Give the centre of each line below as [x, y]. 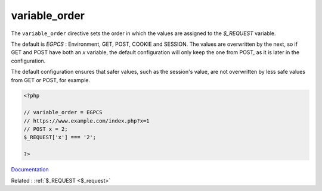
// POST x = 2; [46, 129]
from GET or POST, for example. [51, 80]
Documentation [30, 170]
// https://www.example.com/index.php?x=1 [86, 121]
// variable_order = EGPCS [63, 112]
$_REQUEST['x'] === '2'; [60, 137]
